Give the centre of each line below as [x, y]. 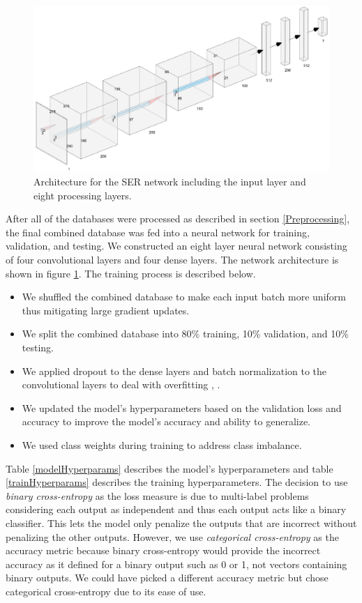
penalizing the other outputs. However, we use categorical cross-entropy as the [172, 536]
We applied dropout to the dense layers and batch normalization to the [174, 371]
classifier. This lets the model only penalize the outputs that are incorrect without [181, 522]
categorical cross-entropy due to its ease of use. [106, 591]
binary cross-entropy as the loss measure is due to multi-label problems [157, 495]
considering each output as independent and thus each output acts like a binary [176, 509]
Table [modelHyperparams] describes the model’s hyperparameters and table [169, 468]
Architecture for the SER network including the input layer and [170, 182]
